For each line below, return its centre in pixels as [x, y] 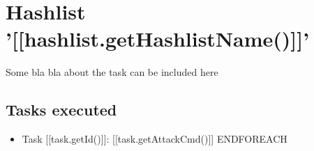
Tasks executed [61, 110]
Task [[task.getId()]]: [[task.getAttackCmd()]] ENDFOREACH [155, 139]
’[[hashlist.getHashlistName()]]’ [158, 39]
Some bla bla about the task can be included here [112, 72]
